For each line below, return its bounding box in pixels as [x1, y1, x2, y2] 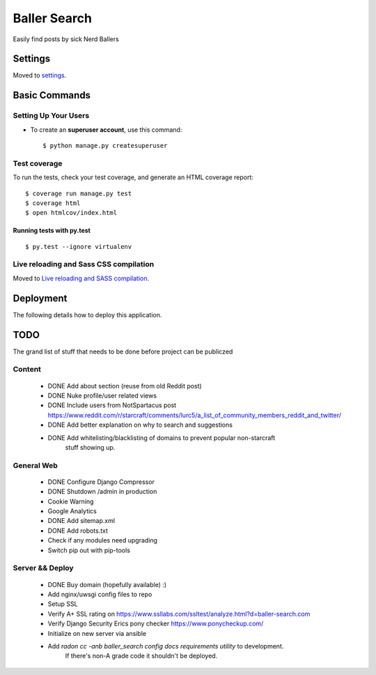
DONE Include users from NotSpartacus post [47, 401, 177, 409]
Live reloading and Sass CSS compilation [13, 259, 155, 269]
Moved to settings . [13, 71, 67, 79]
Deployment [13, 292, 68, 304]
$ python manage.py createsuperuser [42, 142, 168, 149]
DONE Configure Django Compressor [47, 478, 155, 486]
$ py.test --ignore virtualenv [25, 243, 132, 250]
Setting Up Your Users [13, 111, 90, 121]
